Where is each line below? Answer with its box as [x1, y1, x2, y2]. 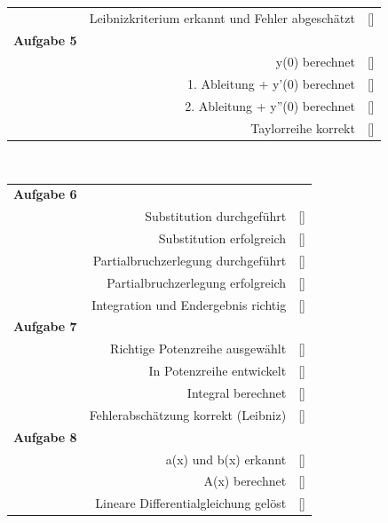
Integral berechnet [186, 384, 287, 401]
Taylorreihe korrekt [250, 118, 355, 137]
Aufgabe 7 [13, 317, 77, 336]
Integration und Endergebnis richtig [91, 295, 287, 313]
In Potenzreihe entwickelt [148, 361, 287, 380]
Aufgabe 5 [13, 30, 77, 49]
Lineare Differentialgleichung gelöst [95, 494, 287, 512]
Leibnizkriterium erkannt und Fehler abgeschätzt [89, 8, 355, 27]
